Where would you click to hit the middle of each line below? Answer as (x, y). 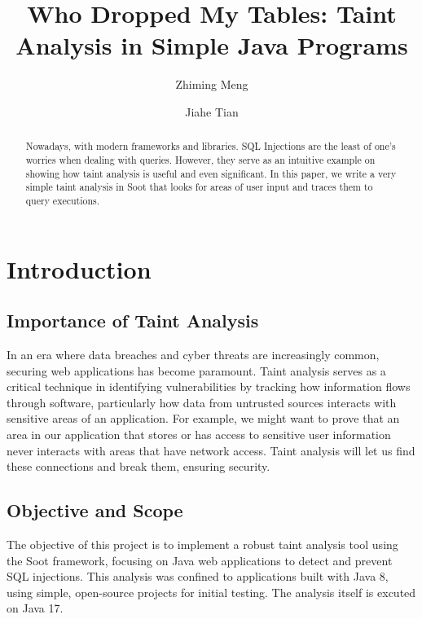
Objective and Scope (95, 510)
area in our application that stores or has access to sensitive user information (199, 434)
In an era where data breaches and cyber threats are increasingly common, (193, 354)
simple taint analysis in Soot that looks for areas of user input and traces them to (199, 187)
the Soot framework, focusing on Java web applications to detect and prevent (200, 560)
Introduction (79, 268)
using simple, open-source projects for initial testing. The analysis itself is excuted (211, 592)
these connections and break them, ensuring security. (138, 466)
